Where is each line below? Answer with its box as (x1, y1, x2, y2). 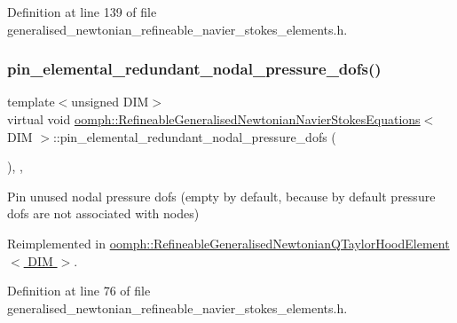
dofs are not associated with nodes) (7, 204, 200, 223)
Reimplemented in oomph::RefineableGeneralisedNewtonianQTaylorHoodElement (7, 233, 450, 252)
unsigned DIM (71, 92, 149, 111)
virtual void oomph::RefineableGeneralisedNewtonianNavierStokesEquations (7, 110, 421, 128)
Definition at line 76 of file (7, 281, 151, 300)
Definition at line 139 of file (7, 3, 157, 20)
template (7, 92, 55, 111)
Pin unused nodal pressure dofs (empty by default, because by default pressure (7, 186, 436, 205)
